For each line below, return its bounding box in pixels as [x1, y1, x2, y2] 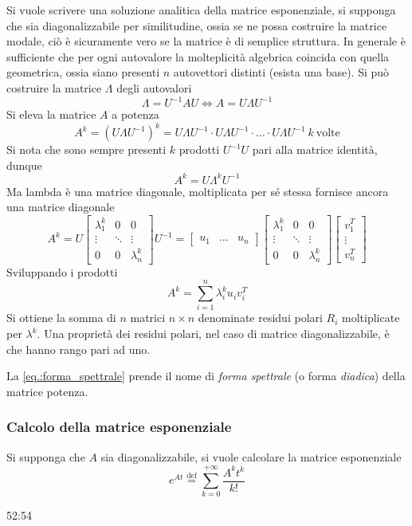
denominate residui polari [198, 309, 323, 326]
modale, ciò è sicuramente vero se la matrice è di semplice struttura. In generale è [6, 33, 406, 49]
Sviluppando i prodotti [6, 263, 118, 280]
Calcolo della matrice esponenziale [6, 417, 232, 437]
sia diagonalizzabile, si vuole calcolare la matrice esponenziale [100, 448, 402, 465]
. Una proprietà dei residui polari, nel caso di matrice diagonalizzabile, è [37, 325, 390, 342]
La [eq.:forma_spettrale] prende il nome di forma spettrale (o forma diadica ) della [6, 367, 406, 384]
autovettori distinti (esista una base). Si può [173, 64, 390, 80]
